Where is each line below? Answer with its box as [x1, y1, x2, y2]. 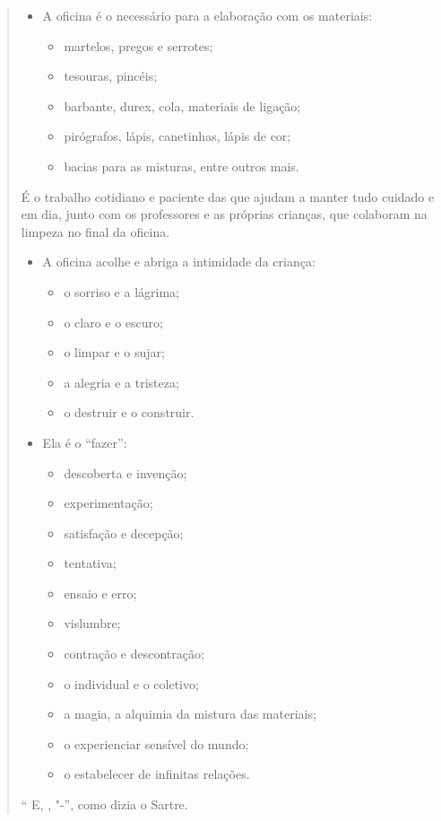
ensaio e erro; [64, 583, 137, 602]
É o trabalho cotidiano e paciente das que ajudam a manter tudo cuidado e [21, 187, 435, 205]
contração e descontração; [64, 644, 204, 663]
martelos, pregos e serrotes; [64, 36, 213, 55]
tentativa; [64, 554, 117, 572]
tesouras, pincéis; [64, 66, 158, 85]
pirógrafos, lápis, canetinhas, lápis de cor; [64, 127, 291, 145]
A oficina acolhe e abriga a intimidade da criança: [42, 252, 316, 271]
